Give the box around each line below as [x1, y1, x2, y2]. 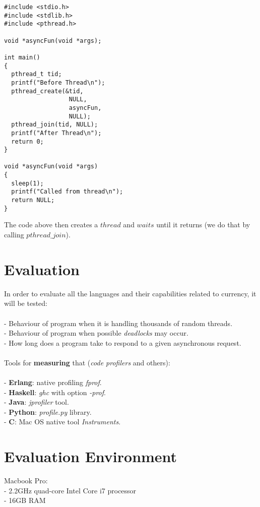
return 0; [11, 138, 44, 145]
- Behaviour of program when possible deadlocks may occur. [4, 328, 188, 338]
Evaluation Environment [4, 446, 177, 467]
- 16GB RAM [4, 495, 46, 505]
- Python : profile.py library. [4, 406, 92, 417]
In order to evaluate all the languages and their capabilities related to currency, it [4, 288, 256, 298]
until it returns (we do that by [156, 219, 250, 230]
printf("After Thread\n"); [11, 129, 102, 137]
